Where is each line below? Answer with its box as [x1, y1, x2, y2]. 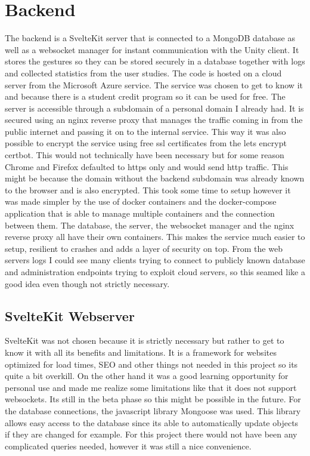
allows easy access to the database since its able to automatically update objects [5, 416, 299, 429]
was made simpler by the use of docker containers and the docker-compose [5, 195, 277, 208]
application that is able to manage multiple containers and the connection [5, 207, 275, 220]
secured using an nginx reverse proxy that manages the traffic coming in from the [5, 113, 303, 126]
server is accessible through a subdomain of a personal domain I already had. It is [5, 101, 304, 114]
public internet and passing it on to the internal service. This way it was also [5, 125, 286, 137]
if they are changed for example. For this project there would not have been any [5, 428, 297, 440]
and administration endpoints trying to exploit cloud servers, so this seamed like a [5, 266, 305, 278]
